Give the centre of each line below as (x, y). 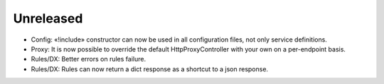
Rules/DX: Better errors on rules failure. (88, 59)
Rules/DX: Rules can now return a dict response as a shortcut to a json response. (150, 69)
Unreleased (48, 18)
